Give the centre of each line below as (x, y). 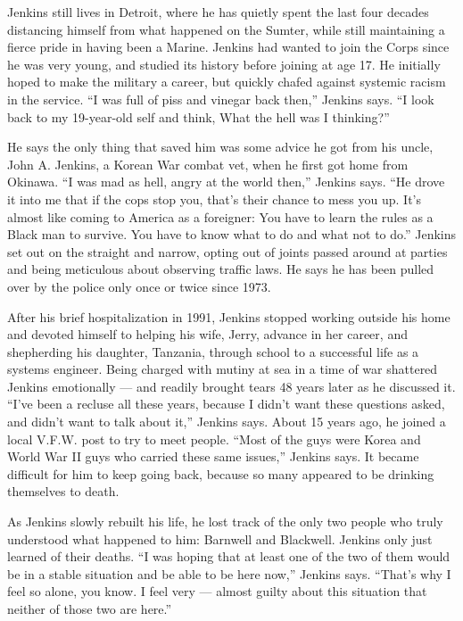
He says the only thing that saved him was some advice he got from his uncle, (220, 147)
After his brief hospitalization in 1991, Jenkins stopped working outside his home (229, 316)
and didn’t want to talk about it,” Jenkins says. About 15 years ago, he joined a (227, 422)
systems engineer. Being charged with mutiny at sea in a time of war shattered (223, 369)
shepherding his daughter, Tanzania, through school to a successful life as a (213, 351)
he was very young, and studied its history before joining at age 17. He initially (224, 64)
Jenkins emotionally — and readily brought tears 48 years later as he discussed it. (231, 386)
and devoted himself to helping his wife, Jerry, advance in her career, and (207, 334)
